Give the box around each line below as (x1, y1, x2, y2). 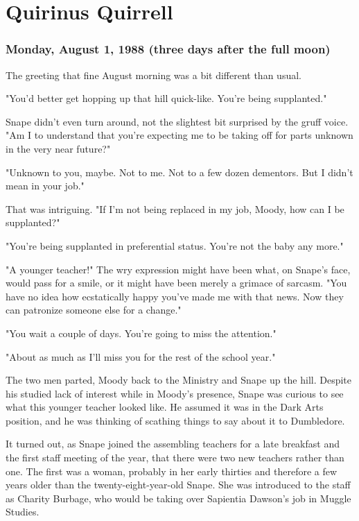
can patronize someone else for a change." (6, 302, 182, 317)
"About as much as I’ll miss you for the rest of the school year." (6, 349, 276, 364)
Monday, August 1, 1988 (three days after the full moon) (6, 40, 331, 58)
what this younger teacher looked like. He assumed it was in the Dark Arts (6, 400, 324, 414)
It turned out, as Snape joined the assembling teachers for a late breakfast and (6, 436, 340, 451)
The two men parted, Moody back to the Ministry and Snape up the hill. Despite (6, 373, 352, 387)
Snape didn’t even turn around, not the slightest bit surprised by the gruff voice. (6, 114, 349, 128)
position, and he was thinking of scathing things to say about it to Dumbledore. (6, 413, 345, 427)
